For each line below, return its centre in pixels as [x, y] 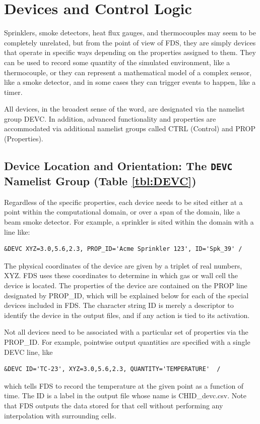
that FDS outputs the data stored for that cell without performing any [114, 405]
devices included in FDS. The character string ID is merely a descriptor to [119, 305]
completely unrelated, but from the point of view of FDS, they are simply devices [130, 42]
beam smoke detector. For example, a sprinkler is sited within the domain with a [129, 222]
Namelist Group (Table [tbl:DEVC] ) [100, 181]
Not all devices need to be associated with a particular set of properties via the [126, 332]
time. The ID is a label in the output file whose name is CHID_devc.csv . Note [125, 395]
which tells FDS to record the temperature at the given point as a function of [124, 385]
